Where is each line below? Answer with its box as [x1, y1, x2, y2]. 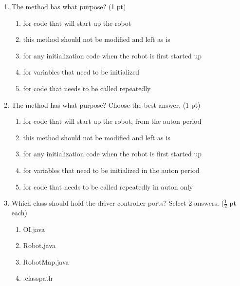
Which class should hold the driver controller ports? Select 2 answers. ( [11, 198, 224, 208]
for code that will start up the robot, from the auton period [23, 116, 202, 126]
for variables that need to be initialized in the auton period [23, 165, 200, 175]
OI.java [23, 224, 45, 234]
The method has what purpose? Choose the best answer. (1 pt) [11, 99, 201, 110]
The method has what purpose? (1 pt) [11, 1, 126, 11]
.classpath [23, 273, 53, 283]
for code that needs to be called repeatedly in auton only [23, 181, 193, 191]
